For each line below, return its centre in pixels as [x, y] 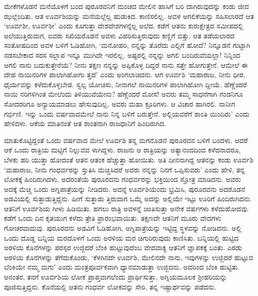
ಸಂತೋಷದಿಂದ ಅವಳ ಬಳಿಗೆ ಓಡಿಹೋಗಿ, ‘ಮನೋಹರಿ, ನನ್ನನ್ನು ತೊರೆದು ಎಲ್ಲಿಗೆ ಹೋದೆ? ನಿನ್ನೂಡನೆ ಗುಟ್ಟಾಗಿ [127, 45]
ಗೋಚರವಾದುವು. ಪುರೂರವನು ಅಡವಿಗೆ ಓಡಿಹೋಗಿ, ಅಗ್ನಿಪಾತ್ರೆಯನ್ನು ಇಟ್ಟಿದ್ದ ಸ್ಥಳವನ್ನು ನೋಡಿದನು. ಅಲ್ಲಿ [123, 228]
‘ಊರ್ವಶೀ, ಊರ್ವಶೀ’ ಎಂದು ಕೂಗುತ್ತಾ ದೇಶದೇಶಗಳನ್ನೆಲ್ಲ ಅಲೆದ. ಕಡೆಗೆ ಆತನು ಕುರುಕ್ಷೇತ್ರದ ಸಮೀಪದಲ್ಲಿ [124, 26]
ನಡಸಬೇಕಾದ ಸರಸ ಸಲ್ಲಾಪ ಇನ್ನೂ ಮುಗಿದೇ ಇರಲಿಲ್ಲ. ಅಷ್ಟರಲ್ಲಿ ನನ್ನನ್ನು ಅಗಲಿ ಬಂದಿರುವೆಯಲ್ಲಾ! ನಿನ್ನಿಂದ [122, 55]
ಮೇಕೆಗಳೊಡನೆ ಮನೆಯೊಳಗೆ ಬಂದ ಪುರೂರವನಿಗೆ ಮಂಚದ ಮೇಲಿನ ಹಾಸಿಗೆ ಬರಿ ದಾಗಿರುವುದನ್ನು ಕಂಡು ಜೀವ [127, 6]
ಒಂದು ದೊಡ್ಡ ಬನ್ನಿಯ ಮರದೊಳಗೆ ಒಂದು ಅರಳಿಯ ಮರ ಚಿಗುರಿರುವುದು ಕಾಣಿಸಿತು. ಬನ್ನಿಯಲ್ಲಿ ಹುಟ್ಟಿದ [122, 237]
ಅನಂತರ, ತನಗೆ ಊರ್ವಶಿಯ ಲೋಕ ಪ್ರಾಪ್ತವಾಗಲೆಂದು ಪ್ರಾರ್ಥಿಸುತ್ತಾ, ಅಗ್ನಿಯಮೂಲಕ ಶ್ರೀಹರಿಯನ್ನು [116, 277]
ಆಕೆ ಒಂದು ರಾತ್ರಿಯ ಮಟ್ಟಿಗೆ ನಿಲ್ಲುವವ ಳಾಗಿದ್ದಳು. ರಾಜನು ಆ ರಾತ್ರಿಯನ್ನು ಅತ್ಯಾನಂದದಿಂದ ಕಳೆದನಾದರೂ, [123, 150]
